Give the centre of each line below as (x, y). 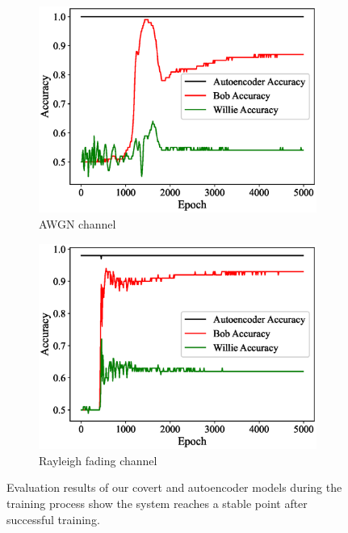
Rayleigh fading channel (98, 460)
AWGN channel (78, 223)
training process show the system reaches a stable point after (157, 503)
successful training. (53, 519)
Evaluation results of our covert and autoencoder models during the (174, 487)
